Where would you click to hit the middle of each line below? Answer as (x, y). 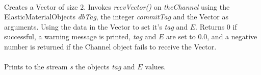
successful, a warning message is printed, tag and (80, 36)
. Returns (210, 26)
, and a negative (232, 36)
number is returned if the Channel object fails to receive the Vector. (110, 46)
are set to (181, 36)
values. (155, 67)
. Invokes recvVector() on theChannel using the (157, 6)
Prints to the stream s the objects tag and (70, 67)
